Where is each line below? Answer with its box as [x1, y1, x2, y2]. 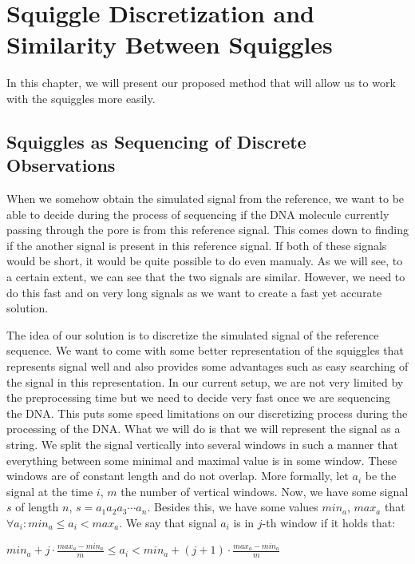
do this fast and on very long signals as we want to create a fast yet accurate [6, 284, 382, 300]
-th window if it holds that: [262, 514, 396, 530]
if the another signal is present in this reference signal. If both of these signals [6, 236, 387, 253]
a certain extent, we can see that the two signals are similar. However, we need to [6, 268, 405, 285]
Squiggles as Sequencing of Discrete [6, 129, 306, 153]
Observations [6, 153, 116, 177]
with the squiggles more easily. [6, 89, 156, 106]
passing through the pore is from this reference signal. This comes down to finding [6, 221, 409, 238]
